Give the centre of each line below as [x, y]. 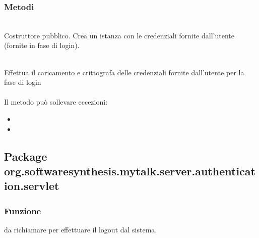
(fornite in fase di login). [42, 45]
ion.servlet [32, 186]
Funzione [23, 210]
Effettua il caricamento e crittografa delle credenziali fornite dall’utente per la [124, 72]
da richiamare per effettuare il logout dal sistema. [81, 229]
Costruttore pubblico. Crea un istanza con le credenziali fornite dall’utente [119, 35]
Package [26, 156]
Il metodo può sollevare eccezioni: [56, 102]
